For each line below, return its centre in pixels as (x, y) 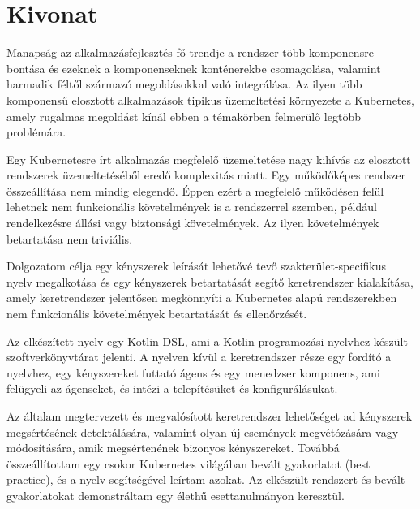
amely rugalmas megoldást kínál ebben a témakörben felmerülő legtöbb (184, 116)
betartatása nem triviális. (70, 238)
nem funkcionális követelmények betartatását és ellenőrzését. (157, 314)
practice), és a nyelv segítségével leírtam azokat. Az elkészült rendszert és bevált (206, 479)
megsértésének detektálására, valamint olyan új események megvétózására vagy (203, 431)
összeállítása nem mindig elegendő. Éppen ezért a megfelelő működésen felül (195, 190)
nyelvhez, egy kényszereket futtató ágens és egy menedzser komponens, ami (193, 372)
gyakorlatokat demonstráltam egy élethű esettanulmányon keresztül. (176, 495)
